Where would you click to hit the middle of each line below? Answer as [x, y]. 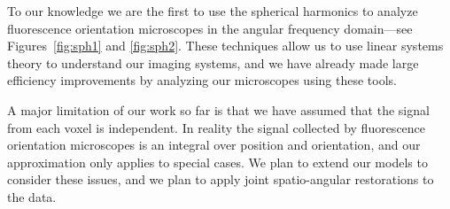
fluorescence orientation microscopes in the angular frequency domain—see [210, 28]
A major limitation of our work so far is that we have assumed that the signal [218, 109]
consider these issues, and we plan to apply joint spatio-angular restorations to [221, 179]
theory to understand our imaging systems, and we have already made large [213, 62]
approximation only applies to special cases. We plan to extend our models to [217, 162]
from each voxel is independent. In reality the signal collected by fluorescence [217, 127]
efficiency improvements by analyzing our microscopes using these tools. [202, 80]
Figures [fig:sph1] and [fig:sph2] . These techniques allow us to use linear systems [225, 46]
